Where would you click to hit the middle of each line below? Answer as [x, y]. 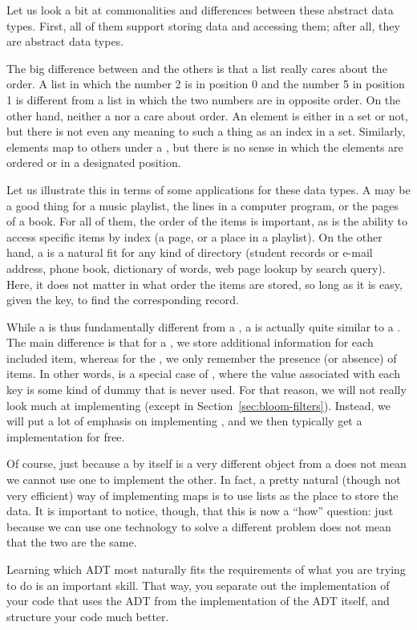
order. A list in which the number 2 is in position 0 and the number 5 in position [206, 84]
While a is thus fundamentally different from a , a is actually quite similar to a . [204, 326]
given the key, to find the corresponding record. [123, 300]
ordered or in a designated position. [94, 163]
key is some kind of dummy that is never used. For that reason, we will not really [206, 390]
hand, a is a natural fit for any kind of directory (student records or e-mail [190, 252]
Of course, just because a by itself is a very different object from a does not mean [206, 463]
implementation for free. [66, 436]
